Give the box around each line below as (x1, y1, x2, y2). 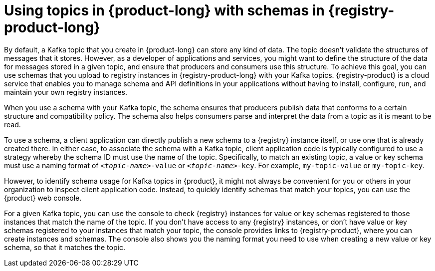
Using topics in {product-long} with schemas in (4, 2, 325, 19)
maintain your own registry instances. (4, 87, 128, 96)
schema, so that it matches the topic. (4, 243, 125, 252)
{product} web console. (4, 193, 82, 202)
